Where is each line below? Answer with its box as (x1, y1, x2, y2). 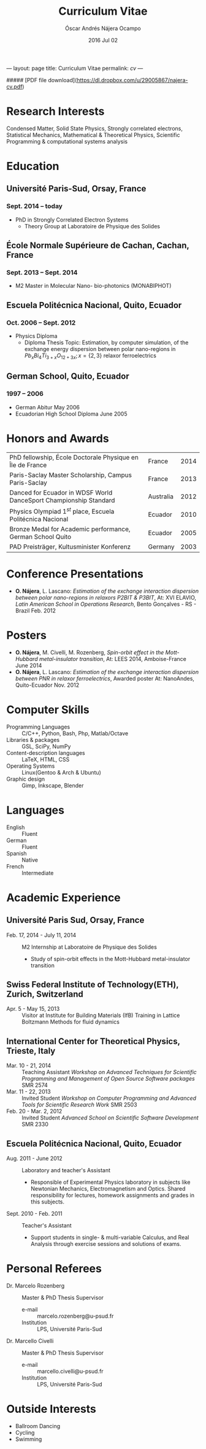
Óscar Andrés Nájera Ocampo (65, 25, 141, 32)
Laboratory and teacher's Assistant (21, 1167, 111, 1174)
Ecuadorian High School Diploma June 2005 (15, 410, 128, 417)
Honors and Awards (6, 431, 109, 446)
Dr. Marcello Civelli (6, 1337, 54, 1345)
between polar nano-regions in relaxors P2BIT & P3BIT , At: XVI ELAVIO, (15, 593, 196, 601)
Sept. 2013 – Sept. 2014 (6, 268, 78, 277)
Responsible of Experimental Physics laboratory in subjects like (30, 1178, 191, 1186)
